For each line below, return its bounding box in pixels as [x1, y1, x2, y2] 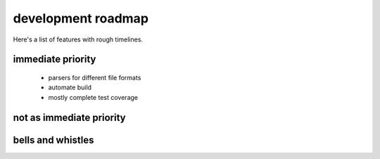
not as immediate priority [13, 111, 126, 123]
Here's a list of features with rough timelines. [13, 35, 144, 44]
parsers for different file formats [48, 73, 141, 82]
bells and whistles [13, 134, 94, 146]
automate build [48, 83, 91, 91]
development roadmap [13, 11, 149, 26]
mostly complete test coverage [48, 93, 139, 101]
